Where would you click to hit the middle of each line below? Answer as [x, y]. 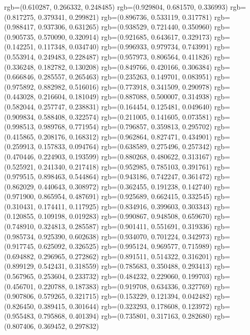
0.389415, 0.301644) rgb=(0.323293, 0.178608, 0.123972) [125, 306]
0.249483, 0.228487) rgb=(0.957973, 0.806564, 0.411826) [125, 56]
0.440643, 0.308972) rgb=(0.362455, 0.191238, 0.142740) [125, 186]
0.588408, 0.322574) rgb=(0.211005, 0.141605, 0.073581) [125, 116]
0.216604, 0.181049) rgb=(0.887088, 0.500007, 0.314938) [125, 96]
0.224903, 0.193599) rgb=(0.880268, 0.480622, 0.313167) [125, 156]
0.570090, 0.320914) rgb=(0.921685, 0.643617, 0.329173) [125, 36]
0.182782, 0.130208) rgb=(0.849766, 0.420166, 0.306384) [125, 66]
